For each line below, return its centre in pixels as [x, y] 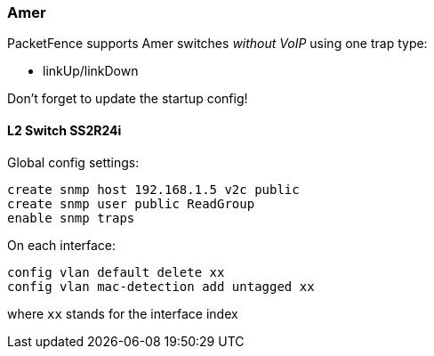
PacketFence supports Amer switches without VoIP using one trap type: [217, 44]
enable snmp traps [71, 218]
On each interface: [62, 245]
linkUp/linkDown [91, 71]
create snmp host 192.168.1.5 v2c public [153, 189]
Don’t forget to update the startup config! [128, 99]
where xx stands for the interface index [123, 313]
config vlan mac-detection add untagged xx [161, 286]
